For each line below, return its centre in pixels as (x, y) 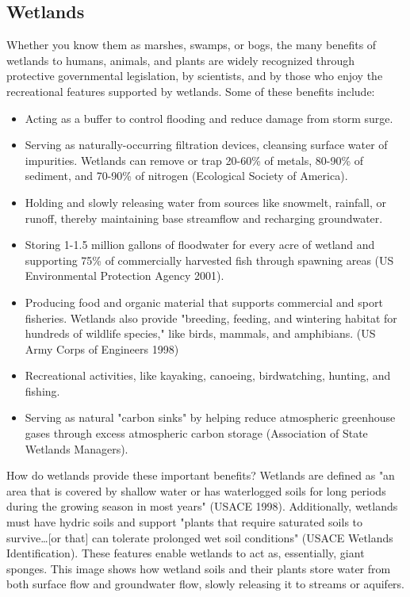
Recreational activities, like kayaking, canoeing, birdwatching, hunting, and (208, 375)
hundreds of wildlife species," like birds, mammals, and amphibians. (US (200, 333)
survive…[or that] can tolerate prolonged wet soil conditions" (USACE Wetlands (200, 537)
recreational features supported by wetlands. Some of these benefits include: (191, 91)
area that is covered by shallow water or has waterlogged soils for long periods (196, 490)
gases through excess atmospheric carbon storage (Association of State (196, 433)
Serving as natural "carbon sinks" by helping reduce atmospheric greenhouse (210, 417)
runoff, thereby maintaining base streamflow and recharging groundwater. (204, 218)
